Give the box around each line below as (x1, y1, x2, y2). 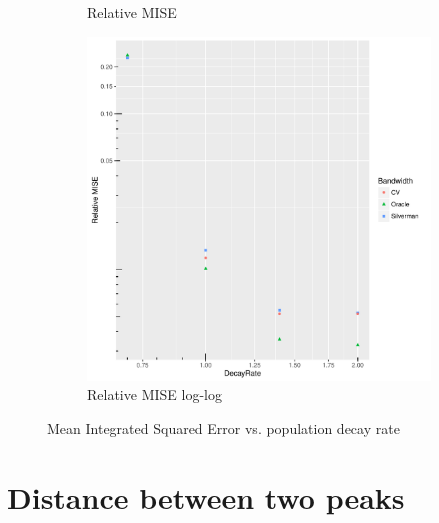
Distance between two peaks (7, 476, 405, 517)
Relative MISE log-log (87, 384, 222, 405)
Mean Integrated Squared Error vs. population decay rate (47, 417, 400, 438)
